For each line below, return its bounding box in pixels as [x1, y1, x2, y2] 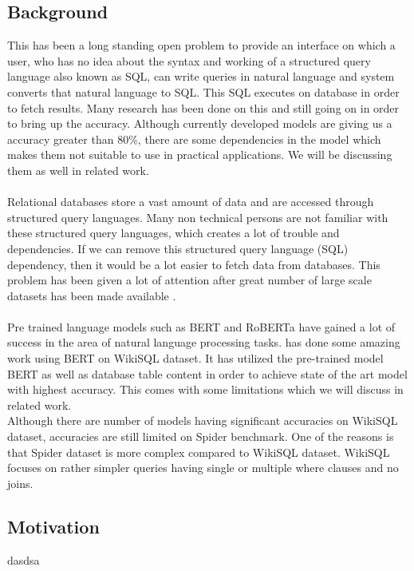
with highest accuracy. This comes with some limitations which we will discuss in [7, 381, 404, 398]
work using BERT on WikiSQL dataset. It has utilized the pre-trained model [7, 350, 384, 367]
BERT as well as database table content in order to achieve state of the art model [7, 365, 408, 382]
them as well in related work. [7, 161, 149, 178]
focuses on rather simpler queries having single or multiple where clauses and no [7, 459, 399, 476]
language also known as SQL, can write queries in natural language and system [7, 68, 395, 85]
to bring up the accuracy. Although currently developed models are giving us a [7, 115, 392, 132]
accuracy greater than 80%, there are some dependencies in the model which [7, 130, 381, 147]
